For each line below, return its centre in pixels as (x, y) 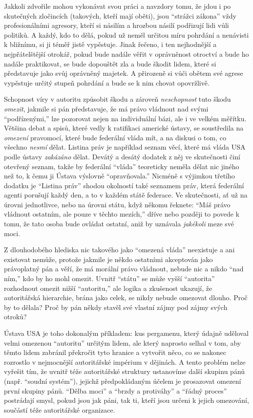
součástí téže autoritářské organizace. (60, 409)
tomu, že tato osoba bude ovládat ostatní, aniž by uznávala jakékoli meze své (119, 224)
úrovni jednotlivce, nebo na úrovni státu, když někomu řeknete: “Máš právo (117, 204)
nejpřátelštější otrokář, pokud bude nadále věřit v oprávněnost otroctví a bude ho (126, 54)
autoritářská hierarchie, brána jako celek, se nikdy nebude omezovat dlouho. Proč (126, 297)
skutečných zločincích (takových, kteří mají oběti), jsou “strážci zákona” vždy (120, 15)
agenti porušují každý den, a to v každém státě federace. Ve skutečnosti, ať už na (126, 195)
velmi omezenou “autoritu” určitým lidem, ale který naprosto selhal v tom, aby (123, 342)
